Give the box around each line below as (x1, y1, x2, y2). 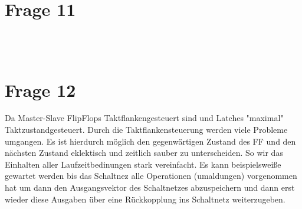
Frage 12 (5, 77, 76, 102)
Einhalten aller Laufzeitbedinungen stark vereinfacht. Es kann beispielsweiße (5, 158, 281, 170)
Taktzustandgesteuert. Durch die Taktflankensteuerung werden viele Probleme (5, 123, 288, 136)
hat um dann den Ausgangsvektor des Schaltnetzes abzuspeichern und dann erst (5, 181, 295, 193)
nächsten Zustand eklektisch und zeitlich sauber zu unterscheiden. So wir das (5, 146, 283, 159)
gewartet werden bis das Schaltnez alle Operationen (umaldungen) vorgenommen (5, 169, 297, 182)
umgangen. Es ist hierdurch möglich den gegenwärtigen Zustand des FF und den (5, 135, 296, 147)
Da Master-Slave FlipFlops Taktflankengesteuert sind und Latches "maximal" (5, 112, 284, 124)
